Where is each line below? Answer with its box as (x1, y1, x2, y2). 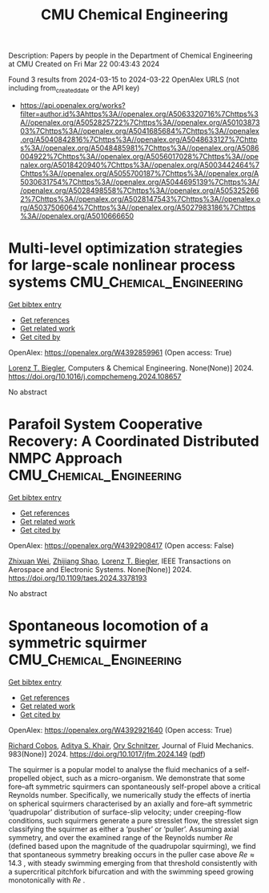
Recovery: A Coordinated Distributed (8, 432, 259, 451)
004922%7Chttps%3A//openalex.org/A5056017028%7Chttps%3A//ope (19, 151, 259, 161)
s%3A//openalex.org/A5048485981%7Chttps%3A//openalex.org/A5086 (19, 142, 259, 153)
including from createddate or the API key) (8, 83, 140, 94)
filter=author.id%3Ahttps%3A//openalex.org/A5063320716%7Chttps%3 (19, 109, 259, 118)
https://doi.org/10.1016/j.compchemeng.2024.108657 (8, 371, 182, 381)
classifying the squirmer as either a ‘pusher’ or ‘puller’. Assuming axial (8, 824, 239, 834)
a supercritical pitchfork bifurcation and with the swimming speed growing (8, 867, 254, 876)
